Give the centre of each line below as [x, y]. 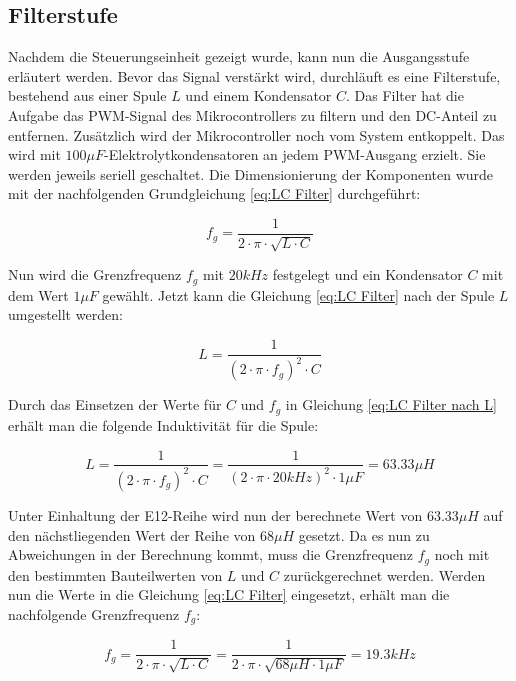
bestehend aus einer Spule [87, 95]
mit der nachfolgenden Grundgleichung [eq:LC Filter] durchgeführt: [214, 193]
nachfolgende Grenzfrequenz [94, 613]
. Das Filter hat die [405, 95]
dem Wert [38, 294]
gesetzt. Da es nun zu [364, 534]
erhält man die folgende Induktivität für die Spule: [163, 424]
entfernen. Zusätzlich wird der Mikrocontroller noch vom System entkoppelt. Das [256, 134]
